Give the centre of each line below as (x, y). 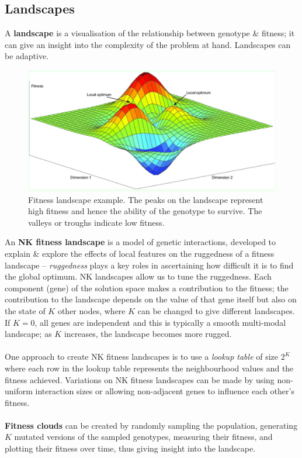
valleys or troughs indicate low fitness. (96, 222)
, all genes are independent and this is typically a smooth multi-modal (160, 322)
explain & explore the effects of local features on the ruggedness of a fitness (140, 253)
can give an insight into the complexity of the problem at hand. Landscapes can (148, 44)
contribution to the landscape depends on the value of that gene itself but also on (151, 299)
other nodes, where (91, 310)
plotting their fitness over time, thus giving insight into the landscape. (130, 448)
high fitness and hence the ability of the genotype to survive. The (145, 211)
